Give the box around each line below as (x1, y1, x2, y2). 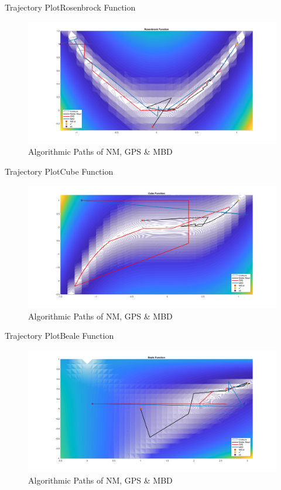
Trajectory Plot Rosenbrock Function (5, 1, 136, 13)
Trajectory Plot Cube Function (5, 165, 114, 178)
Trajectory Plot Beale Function (5, 329, 114, 342)
